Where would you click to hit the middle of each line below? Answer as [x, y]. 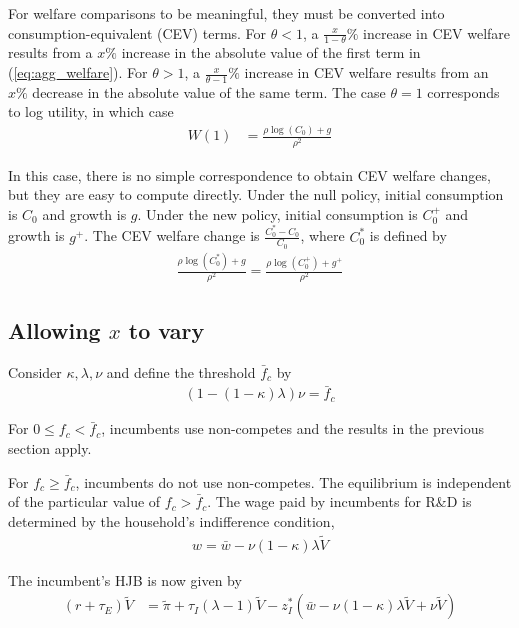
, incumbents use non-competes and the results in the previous [293, 428]
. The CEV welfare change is [172, 235]
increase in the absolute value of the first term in [271, 52]
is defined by [408, 235]
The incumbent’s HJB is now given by [125, 579]
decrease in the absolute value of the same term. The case [209, 91]
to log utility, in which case [91, 111]
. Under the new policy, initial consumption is [277, 213]
